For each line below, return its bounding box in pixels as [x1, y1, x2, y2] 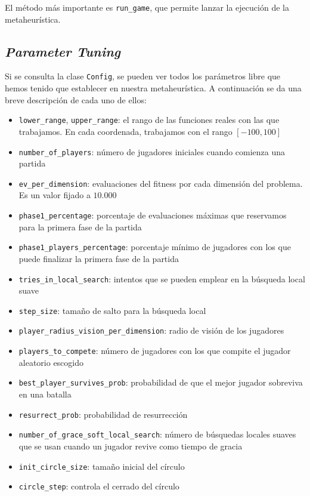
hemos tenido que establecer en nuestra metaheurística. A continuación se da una [5, 82, 302, 94]
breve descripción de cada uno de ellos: [5, 93, 147, 106]
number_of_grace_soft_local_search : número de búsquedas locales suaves [18, 428, 296, 440]
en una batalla [18, 388, 72, 401]
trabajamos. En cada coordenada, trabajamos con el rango [18, 125, 232, 137]
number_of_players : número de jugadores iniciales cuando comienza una [18, 145, 286, 158]
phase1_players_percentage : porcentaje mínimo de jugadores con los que [18, 241, 291, 253]
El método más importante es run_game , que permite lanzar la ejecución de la [5, 1, 289, 13]
